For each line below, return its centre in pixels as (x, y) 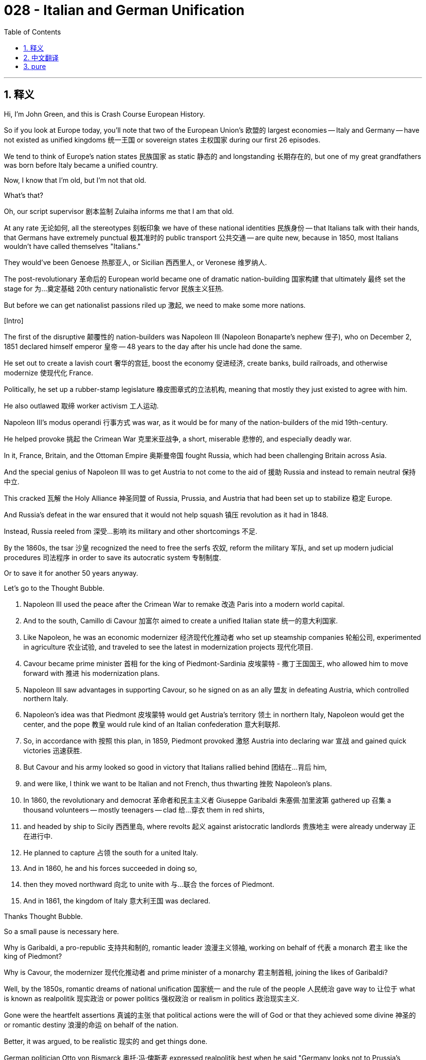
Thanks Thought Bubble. (43, 916)
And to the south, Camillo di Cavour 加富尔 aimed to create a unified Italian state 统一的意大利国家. (181, 620)
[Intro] (14, 320)
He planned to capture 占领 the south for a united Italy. (111, 852)
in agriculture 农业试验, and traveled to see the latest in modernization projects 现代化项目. (168, 647)
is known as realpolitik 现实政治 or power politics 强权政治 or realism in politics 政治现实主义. (152, 998)
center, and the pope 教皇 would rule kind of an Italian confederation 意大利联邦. (152, 724)
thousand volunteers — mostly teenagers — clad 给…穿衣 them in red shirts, (144, 810)
